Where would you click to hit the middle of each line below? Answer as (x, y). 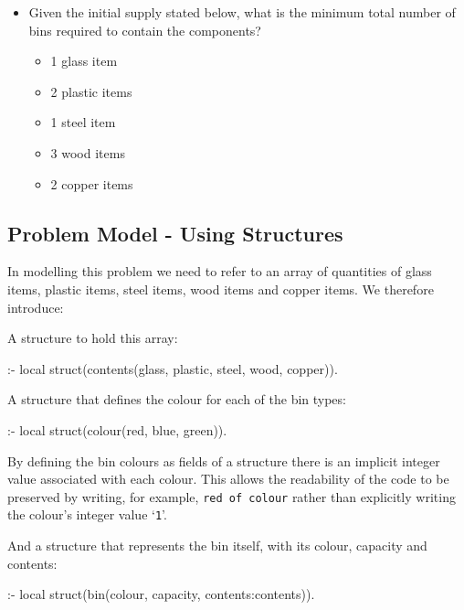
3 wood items (88, 152)
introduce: (36, 307)
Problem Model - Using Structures (175, 233)
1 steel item (83, 122)
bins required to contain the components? (145, 30)
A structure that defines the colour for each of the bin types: (177, 399)
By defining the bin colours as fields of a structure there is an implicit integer (224, 460)
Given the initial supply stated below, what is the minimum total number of (242, 12)
